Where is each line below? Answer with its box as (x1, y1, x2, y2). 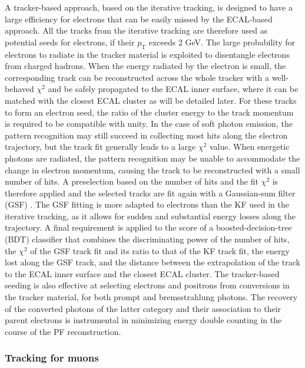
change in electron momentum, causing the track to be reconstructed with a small (5, 163, 300, 176)
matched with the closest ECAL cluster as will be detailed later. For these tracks (5, 94, 297, 106)
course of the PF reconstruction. (5, 325, 121, 337)
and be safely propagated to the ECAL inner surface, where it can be (48, 83, 299, 95)
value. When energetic (210, 140, 290, 153)
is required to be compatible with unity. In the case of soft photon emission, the (5, 117, 293, 130)
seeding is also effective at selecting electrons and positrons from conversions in (5, 279, 290, 291)
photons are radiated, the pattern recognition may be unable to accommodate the (5, 152, 300, 164)
